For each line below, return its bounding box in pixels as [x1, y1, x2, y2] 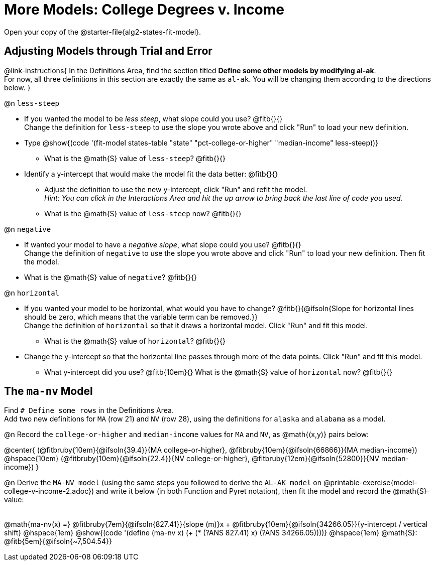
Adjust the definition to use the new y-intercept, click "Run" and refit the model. [44, 185, 307, 194]
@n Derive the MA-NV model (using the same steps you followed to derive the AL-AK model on [4, 478, 321, 487]
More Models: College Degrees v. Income [4, 1, 284, 18]
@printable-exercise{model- [323, 478, 417, 487]
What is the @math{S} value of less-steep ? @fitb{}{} [44, 154, 226, 163]
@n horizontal [4, 288, 60, 297]
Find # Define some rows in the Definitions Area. [4, 406, 174, 415]
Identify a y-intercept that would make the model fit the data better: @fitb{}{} [24, 169, 278, 178]
